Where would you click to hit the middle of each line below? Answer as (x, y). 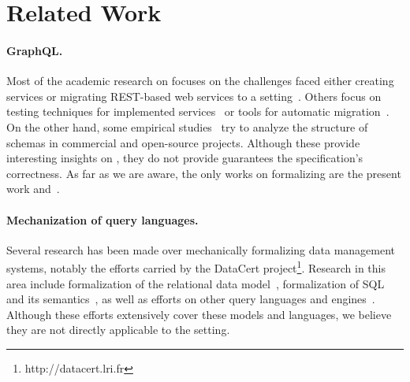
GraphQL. (35, 50)
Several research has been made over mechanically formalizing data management (201, 249)
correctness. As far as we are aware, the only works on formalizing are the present (204, 173)
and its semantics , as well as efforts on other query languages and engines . (191, 299)
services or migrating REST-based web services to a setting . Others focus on (194, 96)
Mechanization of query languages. (102, 219)
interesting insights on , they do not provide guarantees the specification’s (185, 158)
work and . (33, 189)
